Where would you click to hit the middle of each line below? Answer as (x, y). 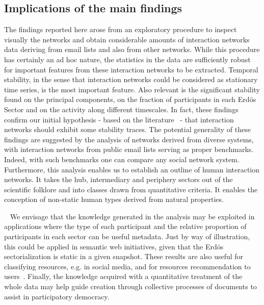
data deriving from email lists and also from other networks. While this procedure (132, 49)
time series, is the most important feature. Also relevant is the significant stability (132, 89)
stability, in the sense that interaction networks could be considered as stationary (131, 79)
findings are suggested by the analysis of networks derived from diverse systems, (129, 139)
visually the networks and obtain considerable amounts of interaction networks (127, 39)
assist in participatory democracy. (57, 296)
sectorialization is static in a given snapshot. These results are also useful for (124, 256)
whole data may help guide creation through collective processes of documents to (130, 286)
